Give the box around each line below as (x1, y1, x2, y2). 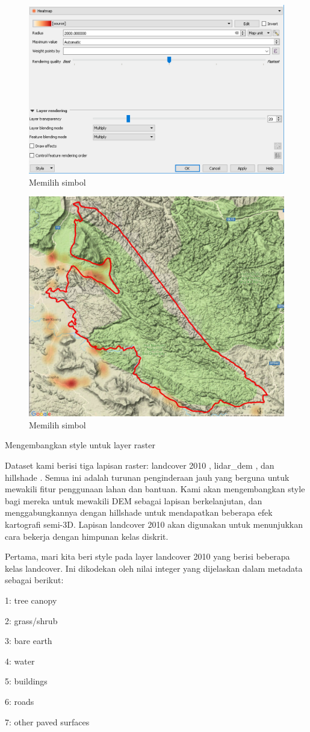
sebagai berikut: (5, 574, 64, 586)
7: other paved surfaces (5, 715, 90, 728)
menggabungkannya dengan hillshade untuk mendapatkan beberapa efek (5, 506, 273, 519)
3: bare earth (5, 634, 52, 647)
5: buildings (5, 675, 48, 687)
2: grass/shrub (5, 614, 58, 627)
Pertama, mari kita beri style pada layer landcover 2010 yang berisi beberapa (5, 550, 290, 563)
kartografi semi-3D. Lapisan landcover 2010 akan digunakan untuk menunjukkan (5, 518, 303, 531)
